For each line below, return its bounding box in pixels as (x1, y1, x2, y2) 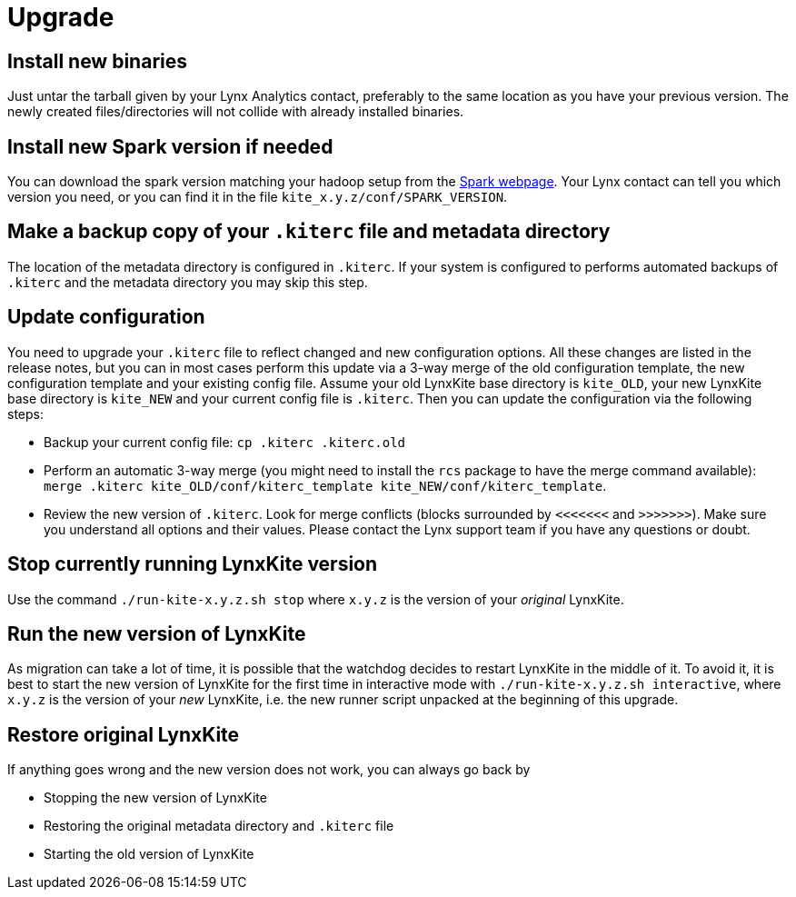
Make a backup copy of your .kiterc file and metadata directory (7, 220, 611, 244)
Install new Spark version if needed (7, 135, 333, 158)
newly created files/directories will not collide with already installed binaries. (7, 104, 464, 120)
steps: (7, 405, 44, 422)
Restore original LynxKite (7, 723, 240, 746)
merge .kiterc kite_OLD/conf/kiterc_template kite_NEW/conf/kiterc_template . (44, 477, 607, 493)
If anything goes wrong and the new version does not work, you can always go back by (7, 762, 531, 778)
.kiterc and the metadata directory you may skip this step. (7, 274, 368, 290)
